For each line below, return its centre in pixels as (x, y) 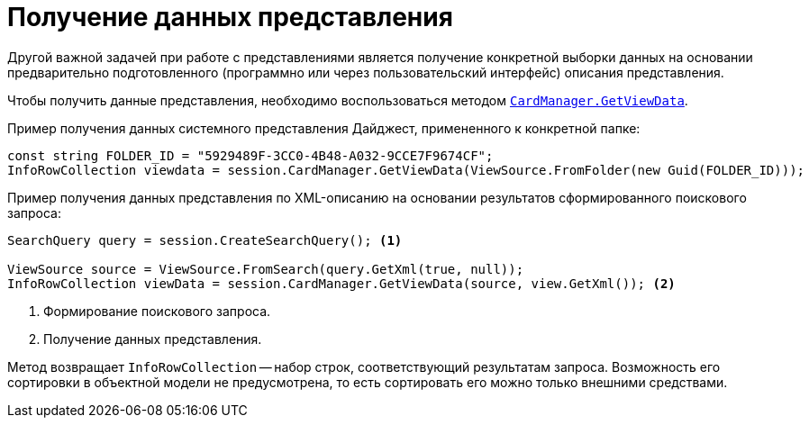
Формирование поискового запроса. (157, 311)
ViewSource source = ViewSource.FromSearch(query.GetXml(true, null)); (266, 269)
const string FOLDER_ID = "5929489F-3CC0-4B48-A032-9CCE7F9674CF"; (250, 155)
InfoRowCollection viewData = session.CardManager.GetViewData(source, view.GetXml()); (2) (341, 283)
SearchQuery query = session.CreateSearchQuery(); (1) (205, 240)
